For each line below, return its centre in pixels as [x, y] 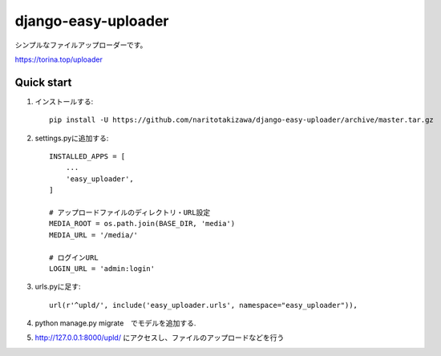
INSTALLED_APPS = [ [87, 157]
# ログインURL [74, 257]
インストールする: [64, 101]
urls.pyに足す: [58, 287]
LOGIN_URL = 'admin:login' [102, 268]
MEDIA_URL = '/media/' [94, 235]
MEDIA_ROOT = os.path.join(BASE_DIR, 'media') [142, 224]
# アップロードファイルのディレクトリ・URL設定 [130, 212]
